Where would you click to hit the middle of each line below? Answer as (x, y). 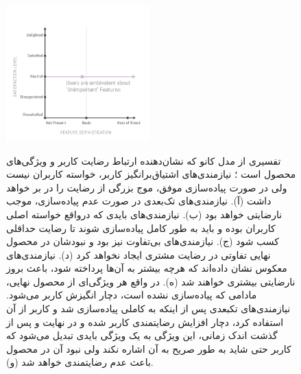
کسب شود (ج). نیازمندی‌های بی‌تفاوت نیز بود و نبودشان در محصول (143, 241)
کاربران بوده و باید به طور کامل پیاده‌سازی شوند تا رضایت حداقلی (141, 227)
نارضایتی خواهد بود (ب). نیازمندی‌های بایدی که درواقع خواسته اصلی (144, 214)
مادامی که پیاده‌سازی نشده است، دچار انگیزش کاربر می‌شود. (132, 295)
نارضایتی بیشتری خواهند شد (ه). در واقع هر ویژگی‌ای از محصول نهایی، (151, 281)
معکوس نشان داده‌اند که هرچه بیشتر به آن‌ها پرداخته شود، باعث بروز (147, 268)
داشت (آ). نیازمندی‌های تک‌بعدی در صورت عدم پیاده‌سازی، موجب (139, 201)
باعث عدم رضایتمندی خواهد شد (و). (80, 362)
